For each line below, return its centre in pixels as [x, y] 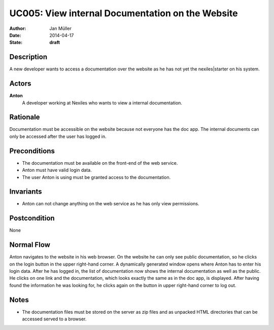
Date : [15, 35]
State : [16, 43]
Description [28, 57]
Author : [18, 28]
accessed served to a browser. [54, 319]
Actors [20, 84]
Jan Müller [61, 28]
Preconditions [32, 151]
